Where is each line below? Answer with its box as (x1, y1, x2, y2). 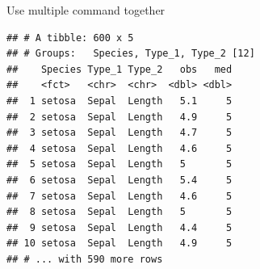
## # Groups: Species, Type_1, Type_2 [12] (6, 48, 255, 60)
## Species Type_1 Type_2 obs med (6, 63, 233, 75)
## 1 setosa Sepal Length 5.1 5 (6, 95, 233, 107)
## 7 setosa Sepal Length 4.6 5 (6, 190, 233, 202)
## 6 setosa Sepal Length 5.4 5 (6, 174, 233, 186)
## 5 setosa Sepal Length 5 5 (6, 158, 233, 170)
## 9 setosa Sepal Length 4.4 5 (6, 221, 233, 233)
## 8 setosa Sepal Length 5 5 (6, 206, 233, 218)
